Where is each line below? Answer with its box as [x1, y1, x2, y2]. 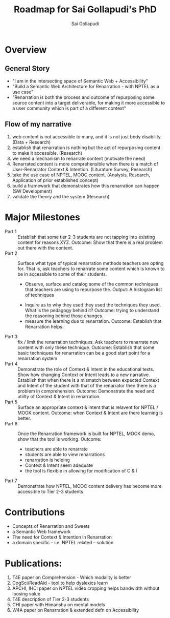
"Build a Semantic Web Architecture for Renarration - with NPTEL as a [12, 83, 159, 89]
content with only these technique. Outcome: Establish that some [17, 344, 155, 351]
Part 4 [5, 360, 18, 367]
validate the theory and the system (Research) [12, 193, 110, 199]
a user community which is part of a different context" [12, 105, 126, 111]
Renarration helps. [25, 323, 64, 329]
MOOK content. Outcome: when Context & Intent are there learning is [17, 409, 163, 416]
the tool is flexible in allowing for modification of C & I [25, 467, 137, 473]
